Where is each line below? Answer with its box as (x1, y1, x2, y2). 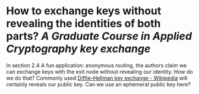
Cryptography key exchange (6, 42, 151, 56)
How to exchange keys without (6, 4, 162, 18)
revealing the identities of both (6, 17, 161, 30)
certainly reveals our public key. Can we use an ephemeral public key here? (6, 80, 191, 87)
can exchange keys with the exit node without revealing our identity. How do (6, 68, 193, 75)
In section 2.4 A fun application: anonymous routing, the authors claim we (6, 61, 187, 69)
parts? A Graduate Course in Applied (6, 30, 192, 43)
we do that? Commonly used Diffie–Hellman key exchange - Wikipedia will (6, 74, 188, 82)
